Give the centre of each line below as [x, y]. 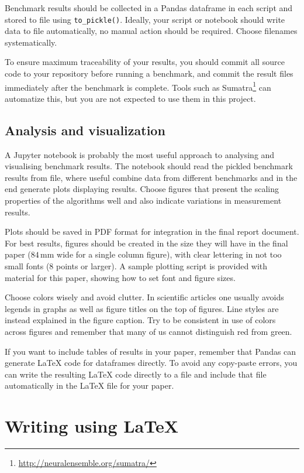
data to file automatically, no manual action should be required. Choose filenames [151, 31]
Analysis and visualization [85, 130]
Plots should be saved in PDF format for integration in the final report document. [152, 232]
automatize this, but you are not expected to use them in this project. [130, 98]
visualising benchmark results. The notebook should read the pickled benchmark [149, 166]
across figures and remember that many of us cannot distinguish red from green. [148, 331]
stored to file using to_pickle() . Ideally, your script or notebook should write [145, 19]
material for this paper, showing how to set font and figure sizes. [120, 277]
